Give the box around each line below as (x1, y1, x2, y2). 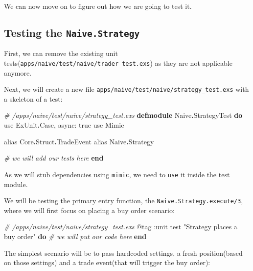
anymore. (4, 67, 32, 78)
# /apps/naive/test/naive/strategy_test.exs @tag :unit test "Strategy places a (4, 221, 237, 232)
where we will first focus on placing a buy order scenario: (4, 205, 175, 215)
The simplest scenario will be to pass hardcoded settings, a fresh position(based (4, 247, 243, 258)
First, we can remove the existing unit (4, 48, 118, 58)
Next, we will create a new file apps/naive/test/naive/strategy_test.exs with (4, 84, 249, 94)
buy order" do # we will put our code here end (4, 231, 147, 241)
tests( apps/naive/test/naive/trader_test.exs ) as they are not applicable (4, 57, 232, 68)
